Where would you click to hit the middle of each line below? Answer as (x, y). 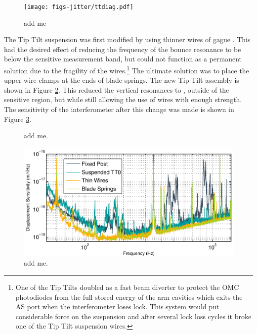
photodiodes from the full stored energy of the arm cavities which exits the (129, 297)
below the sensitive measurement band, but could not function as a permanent (123, 59)
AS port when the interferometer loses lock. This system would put (117, 306)
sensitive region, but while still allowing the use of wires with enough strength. (123, 99)
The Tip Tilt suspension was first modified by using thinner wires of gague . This (127, 39)
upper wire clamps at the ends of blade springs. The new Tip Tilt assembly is (122, 80)
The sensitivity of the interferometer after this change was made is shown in (119, 109)
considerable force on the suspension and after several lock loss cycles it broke (133, 316)
